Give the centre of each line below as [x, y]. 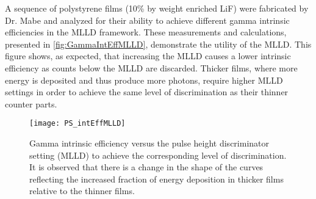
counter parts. [31, 103]
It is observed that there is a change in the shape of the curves [146, 167]
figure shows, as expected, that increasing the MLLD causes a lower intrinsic [148, 56]
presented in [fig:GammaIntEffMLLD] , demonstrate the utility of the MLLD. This [158, 44]
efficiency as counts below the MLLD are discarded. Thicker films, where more [151, 67]
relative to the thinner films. [82, 191]
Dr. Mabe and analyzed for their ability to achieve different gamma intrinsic [147, 20]
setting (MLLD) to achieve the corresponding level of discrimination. [158, 155]
